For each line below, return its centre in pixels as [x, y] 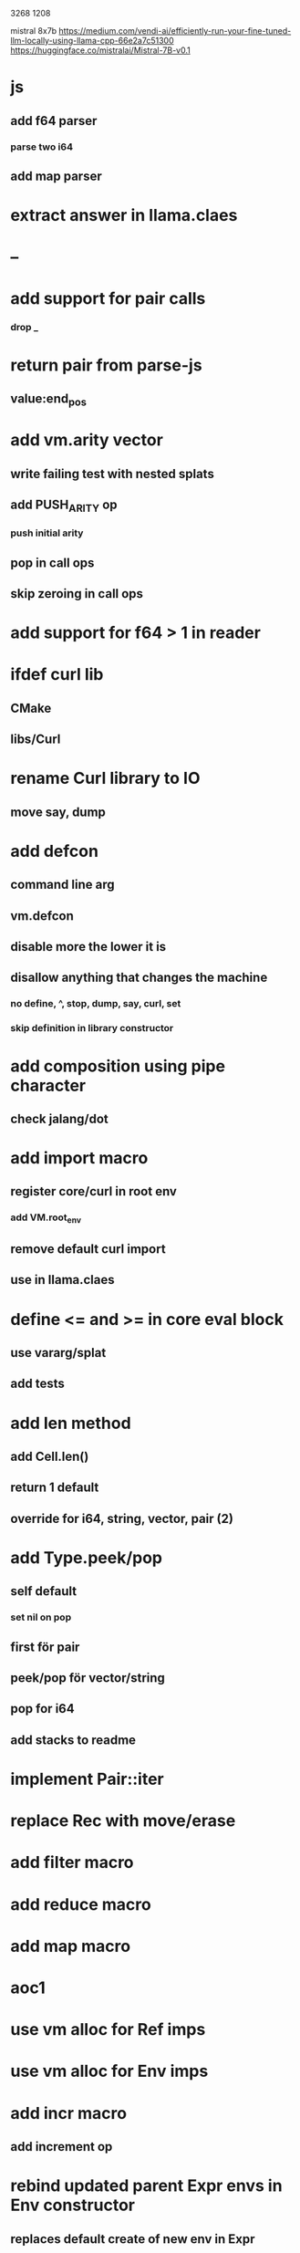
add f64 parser [54, 121]
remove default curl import [88, 1249]
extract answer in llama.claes [124, 216]
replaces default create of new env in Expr [133, 2239]
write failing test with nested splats [113, 474]
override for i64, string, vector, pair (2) [122, 1518]
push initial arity [47, 533]
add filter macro [72, 1863]
